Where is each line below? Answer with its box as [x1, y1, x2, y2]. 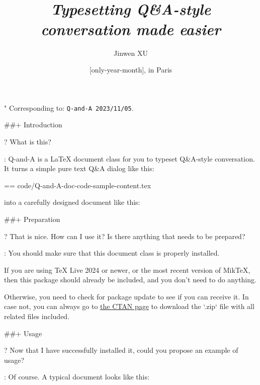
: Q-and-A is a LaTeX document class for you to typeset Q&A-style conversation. [4, 153, 255, 164]
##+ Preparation [4, 213, 60, 224]
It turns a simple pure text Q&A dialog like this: [4, 163, 154, 174]
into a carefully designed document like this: [4, 197, 140, 207]
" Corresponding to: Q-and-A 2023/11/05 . [4, 102, 134, 113]
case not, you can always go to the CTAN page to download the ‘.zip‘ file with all [4, 301, 254, 312]
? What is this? [4, 136, 51, 146]
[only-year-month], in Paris [89, 64, 172, 75]
